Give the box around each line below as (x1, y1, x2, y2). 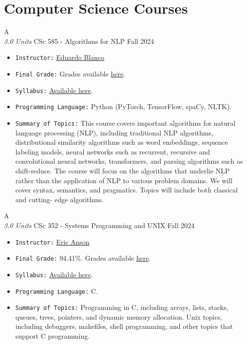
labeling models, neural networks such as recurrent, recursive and (15, 146, 210, 156)
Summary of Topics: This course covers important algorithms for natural (15, 117, 236, 128)
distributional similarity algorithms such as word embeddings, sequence (15, 137, 228, 147)
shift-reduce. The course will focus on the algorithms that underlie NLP (15, 165, 230, 175)
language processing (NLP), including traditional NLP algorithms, (15, 127, 213, 137)
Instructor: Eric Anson (15, 236, 90, 247)
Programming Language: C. (15, 286, 98, 296)
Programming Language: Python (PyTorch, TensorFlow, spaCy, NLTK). (15, 101, 232, 112)
